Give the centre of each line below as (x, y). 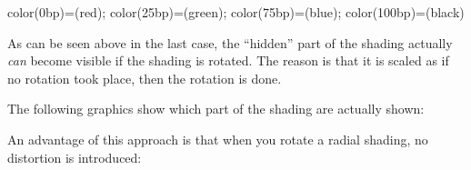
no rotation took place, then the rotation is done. (145, 78)
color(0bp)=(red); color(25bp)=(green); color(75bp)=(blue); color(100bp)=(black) (236, 12)
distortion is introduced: (75, 157)
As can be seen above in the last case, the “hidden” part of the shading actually (230, 42)
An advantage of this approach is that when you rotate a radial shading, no (218, 139)
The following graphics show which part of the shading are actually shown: (216, 109)
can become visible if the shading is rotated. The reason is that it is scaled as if (228, 60)
